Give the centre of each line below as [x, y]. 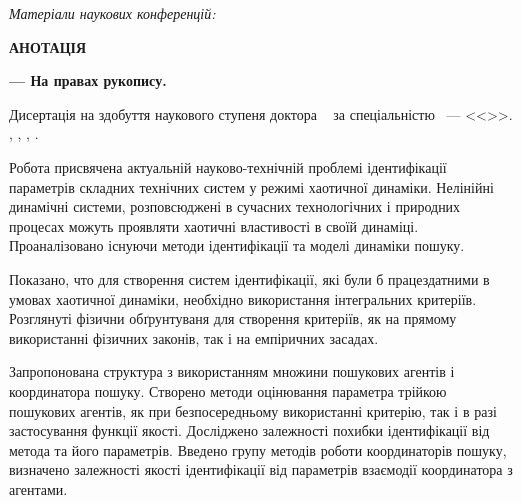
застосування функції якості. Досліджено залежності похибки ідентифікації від [249, 430]
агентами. [38, 488]
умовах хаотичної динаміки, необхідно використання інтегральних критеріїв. [243, 298]
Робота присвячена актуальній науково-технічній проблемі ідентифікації [228, 166]
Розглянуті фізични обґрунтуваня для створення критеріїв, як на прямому [233, 318]
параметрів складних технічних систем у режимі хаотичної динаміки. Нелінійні [251, 186]
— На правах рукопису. [88, 80]
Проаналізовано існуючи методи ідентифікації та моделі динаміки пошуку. [237, 245]
